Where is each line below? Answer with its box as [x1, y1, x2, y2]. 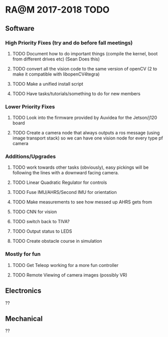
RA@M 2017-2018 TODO [5, 4, 110, 16]
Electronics [5, 287, 42, 295]
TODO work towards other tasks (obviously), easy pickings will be [12, 164, 149, 170]
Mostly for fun [5, 251, 41, 258]
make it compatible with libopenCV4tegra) [12, 71, 100, 77]
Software [5, 24, 35, 33]
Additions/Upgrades [5, 153, 56, 160]
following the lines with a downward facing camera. [12, 170, 119, 176]
